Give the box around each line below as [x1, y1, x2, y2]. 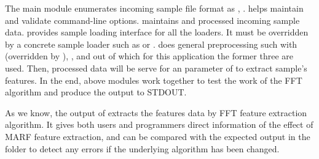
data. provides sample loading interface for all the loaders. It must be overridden [5, 26, 309, 39]
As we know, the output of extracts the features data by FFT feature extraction [5, 106, 307, 119]
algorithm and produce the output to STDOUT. [5, 86, 187, 98]
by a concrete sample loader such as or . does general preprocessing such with [5, 37, 297, 50]
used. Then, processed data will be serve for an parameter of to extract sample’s [5, 61, 307, 74]
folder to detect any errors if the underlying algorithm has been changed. [5, 142, 280, 155]
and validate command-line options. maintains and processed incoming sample [5, 13, 300, 26]
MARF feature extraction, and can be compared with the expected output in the [5, 130, 310, 142]
